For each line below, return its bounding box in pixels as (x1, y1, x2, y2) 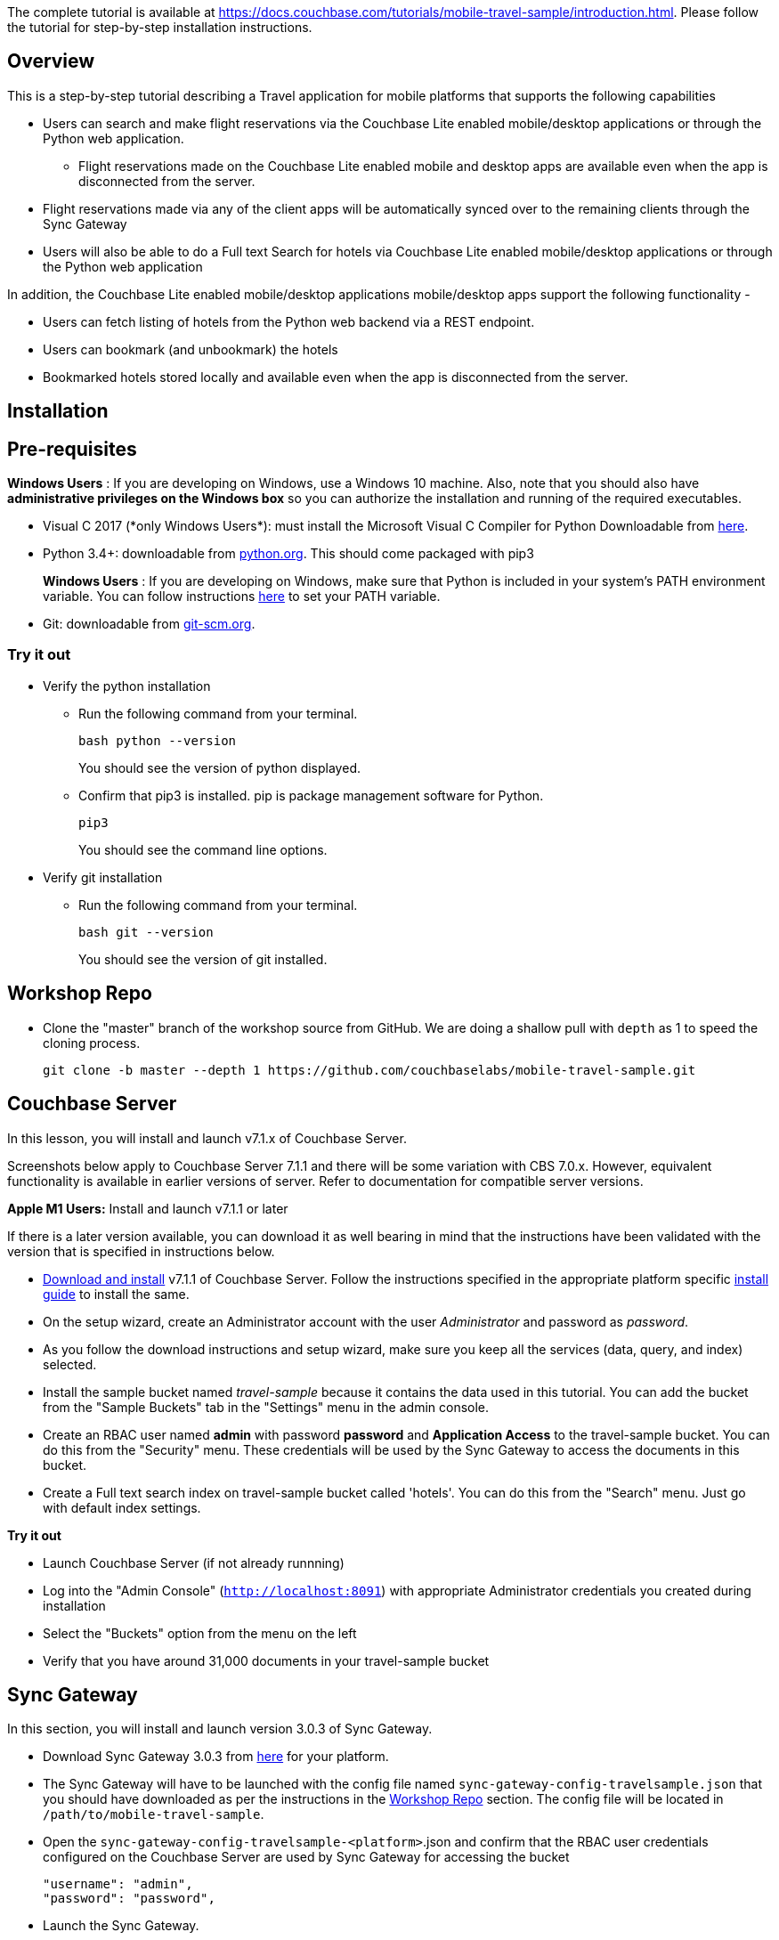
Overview (7, 50, 95, 73)
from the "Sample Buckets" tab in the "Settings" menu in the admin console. (43, 1399, 490, 1415)
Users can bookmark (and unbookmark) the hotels (43, 341, 338, 357)
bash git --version (78, 924, 214, 939)
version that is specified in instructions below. (7, 1243, 275, 1259)
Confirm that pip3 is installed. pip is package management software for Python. (78, 787, 544, 803)
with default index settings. (43, 1499, 201, 1515)
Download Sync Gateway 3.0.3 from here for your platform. (43, 1749, 389, 1765)
